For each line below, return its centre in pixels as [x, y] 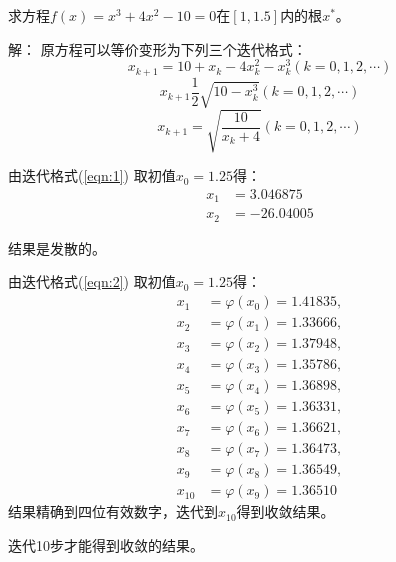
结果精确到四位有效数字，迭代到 [113, 511]
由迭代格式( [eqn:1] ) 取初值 [92, 175]
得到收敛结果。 [285, 511]
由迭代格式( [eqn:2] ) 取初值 [92, 281]
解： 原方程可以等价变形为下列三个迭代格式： [157, 48]
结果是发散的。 [57, 247]
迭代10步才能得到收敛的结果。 [106, 544]
